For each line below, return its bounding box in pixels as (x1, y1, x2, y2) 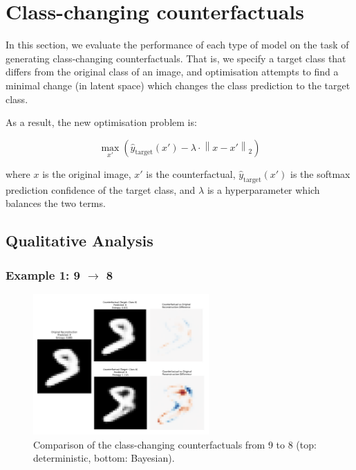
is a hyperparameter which (207, 182, 320, 197)
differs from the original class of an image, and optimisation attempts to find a (6, 64, 339, 79)
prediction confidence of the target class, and (6, 182, 196, 197)
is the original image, (42, 166, 131, 181)
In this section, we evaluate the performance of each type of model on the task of (6, 37, 349, 52)
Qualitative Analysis (6, 230, 153, 251)
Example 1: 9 (6, 266, 80, 283)
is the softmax (290, 166, 350, 181)
